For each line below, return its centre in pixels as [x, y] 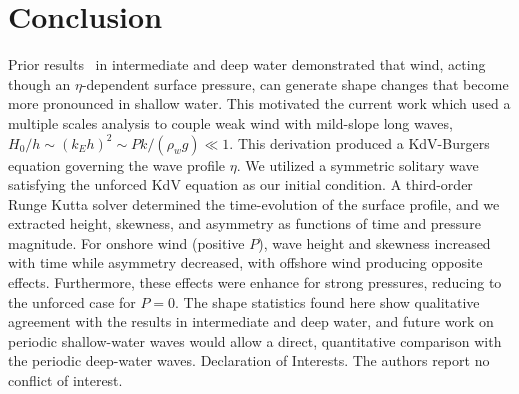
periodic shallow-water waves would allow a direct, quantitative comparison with [255, 340]
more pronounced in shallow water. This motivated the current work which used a [259, 103]
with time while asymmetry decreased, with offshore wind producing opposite [245, 262]
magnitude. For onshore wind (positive [126, 242]
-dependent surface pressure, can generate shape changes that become [295, 83]
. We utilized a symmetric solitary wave [357, 164]
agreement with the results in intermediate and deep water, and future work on [251, 321]
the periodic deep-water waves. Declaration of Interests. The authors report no [249, 360]
